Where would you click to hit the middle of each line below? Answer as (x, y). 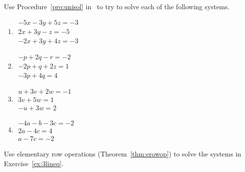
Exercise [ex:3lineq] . (34, 163)
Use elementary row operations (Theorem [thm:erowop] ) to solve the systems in (123, 153)
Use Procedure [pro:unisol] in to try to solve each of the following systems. (117, 6)
